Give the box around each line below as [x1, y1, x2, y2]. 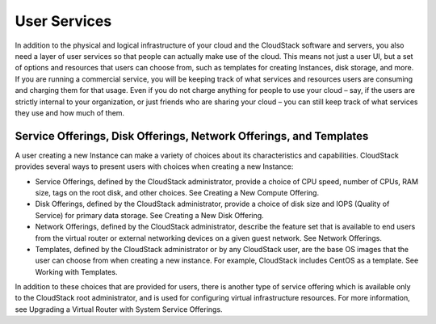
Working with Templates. [35, 267, 118, 276]
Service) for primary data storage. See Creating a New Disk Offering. [35, 210, 264, 220]
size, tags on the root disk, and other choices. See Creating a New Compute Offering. [35, 187, 319, 197]
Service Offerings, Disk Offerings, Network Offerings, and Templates [15, 129, 369, 143]
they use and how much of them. [15, 107, 125, 117]
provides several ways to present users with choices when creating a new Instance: [15, 162, 294, 171]
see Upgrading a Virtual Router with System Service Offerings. [15, 304, 223, 314]
